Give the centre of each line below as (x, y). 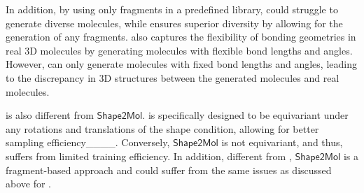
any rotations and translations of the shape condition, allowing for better (162, 128)
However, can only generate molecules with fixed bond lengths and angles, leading (181, 64)
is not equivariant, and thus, (282, 142)
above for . (28, 184)
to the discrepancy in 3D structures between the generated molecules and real (173, 77)
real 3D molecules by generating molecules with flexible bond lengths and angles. (179, 50)
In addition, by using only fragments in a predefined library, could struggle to (172, 9)
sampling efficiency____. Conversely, (88, 142)
